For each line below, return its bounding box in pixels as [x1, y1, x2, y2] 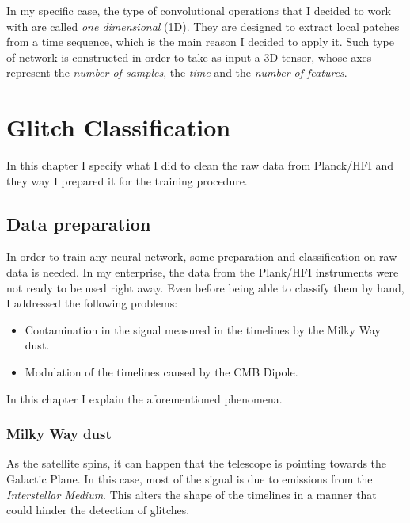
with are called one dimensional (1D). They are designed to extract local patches [6, 17, 400, 34]
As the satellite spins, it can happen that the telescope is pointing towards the [6, 455, 387, 471]
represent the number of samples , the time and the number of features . [6, 64, 347, 81]
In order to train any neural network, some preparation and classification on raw [6, 248, 397, 265]
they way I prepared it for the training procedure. [6, 172, 248, 189]
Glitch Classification [6, 111, 231, 143]
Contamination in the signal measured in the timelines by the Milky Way [25, 321, 381, 338]
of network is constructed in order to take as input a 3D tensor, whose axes [6, 48, 372, 65]
